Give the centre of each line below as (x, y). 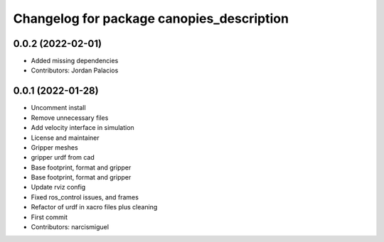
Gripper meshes (54, 147)
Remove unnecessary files (70, 118)
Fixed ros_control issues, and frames (85, 197)
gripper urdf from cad (63, 158)
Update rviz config (58, 187)
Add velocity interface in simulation (82, 128)
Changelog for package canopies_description (151, 18)
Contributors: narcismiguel (70, 227)
